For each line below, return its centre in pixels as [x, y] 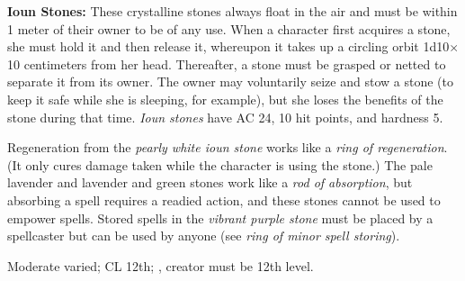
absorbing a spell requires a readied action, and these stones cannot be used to [224, 199]
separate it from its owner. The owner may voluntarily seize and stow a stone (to [230, 82]
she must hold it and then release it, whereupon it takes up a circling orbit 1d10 [228, 46]
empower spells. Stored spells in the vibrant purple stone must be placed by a [220, 218]
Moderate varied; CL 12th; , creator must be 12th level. [161, 265]
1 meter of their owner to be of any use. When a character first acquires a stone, [229, 28]
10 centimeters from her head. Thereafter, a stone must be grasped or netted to [227, 63]
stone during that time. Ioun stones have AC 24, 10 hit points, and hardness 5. [225, 117]
